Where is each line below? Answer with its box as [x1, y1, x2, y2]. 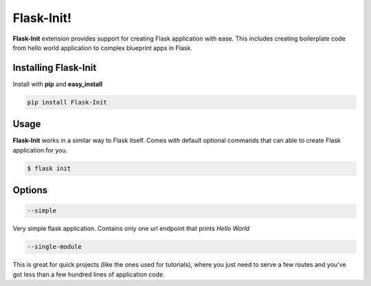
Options [12, 184, 48, 196]
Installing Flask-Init [12, 62, 97, 74]
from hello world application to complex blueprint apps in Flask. [12, 43, 192, 52]
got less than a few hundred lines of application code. [12, 270, 165, 278]
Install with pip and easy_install [12, 80, 103, 88]
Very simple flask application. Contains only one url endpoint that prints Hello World [12, 224, 250, 233]
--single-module [27, 243, 82, 251]
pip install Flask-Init [27, 98, 108, 106]
